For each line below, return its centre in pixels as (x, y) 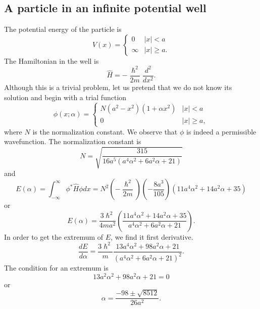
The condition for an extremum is (56, 268)
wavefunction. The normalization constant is (73, 141)
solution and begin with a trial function (65, 97)
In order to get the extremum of (54, 236)
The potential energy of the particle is (63, 29)
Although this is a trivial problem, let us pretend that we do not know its (118, 87)
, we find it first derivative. (152, 236)
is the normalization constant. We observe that (105, 131)
